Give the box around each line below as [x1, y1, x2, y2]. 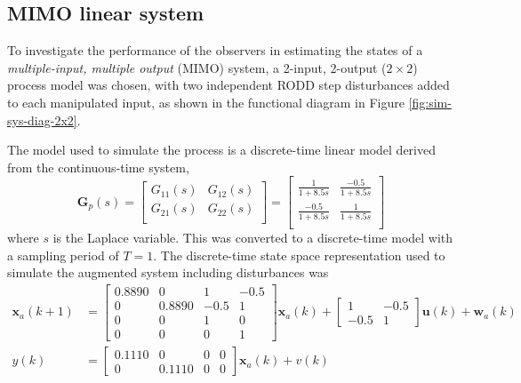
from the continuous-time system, [7, 157, 189, 176]
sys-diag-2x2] [7, 110, 77, 129]
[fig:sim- [408, 92, 452, 111]
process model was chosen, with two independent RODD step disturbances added [7, 76, 450, 94]
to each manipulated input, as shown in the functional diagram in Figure [7, 92, 405, 111]
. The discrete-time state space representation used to [153, 245, 445, 264]
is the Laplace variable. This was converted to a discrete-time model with [52, 228, 453, 247]
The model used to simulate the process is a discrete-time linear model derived [7, 140, 436, 159]
